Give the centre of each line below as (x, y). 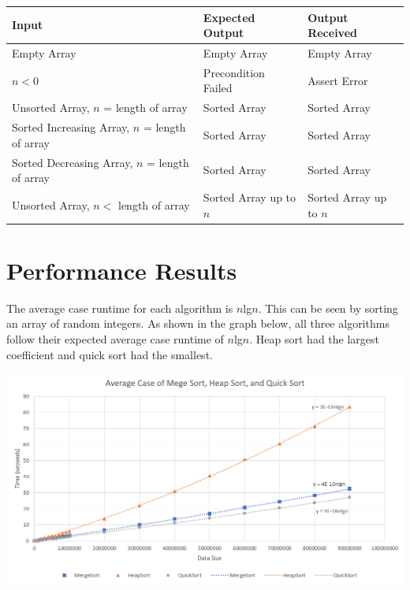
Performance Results (122, 270)
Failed (218, 88)
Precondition (234, 72)
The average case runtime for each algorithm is (120, 308)
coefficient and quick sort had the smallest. (110, 354)
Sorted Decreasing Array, (73, 162)
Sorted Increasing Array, (71, 127)
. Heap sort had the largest (314, 338)
